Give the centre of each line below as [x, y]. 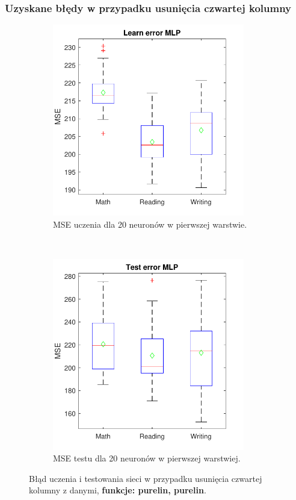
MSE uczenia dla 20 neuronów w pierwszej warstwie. [150, 224]
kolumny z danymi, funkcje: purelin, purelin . [118, 490]
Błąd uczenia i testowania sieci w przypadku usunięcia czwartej [146, 478]
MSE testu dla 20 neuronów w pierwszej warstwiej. [147, 458]
